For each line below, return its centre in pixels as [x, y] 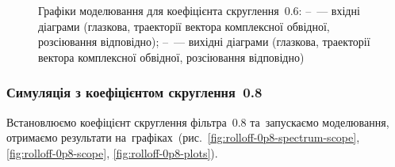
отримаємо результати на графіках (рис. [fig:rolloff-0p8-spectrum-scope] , [183, 137]
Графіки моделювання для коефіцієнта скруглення [159, 10]
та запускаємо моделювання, [320, 121]
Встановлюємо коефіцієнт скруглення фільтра [117, 121]
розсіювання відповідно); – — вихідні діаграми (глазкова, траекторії [204, 42]
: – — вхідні [329, 10]
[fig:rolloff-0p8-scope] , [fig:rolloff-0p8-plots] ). [112, 152]
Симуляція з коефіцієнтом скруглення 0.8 [134, 92]
